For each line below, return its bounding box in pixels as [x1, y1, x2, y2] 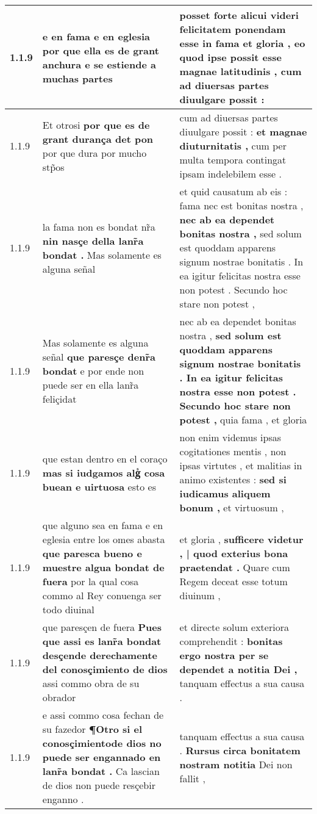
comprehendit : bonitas [179, 634, 283, 648]
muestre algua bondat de [42, 560, 165, 574]
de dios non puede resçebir [42, 778, 155, 792]
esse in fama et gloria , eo [179, 36, 305, 50]
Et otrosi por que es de [42, 117, 150, 132]
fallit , [179, 771, 205, 785]
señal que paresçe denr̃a [42, 349, 155, 364]
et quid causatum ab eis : [179, 184, 288, 198]
